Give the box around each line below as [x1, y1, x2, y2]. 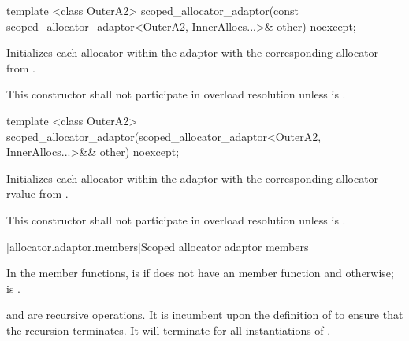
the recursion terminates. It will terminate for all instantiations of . [6, 321, 331, 338]
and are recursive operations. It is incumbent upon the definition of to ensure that [6, 306, 403, 323]
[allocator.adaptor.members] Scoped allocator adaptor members [6, 238, 309, 254]
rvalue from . [6, 185, 69, 202]
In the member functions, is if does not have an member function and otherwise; [6, 265, 394, 281]
